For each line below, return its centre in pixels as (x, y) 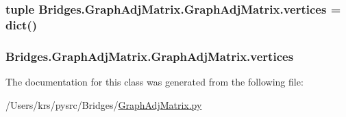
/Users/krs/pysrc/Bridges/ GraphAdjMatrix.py (104, 104)
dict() (21, 24)
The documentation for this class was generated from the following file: (155, 81)
